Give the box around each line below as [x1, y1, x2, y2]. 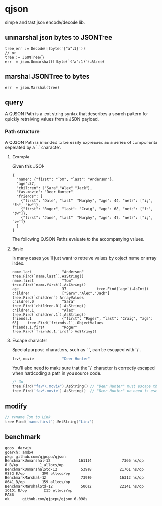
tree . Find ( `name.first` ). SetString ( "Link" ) [5, 419, 94, 424]
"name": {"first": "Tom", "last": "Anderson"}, [16, 177, 115, 182]
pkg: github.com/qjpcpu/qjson [5, 454, 66, 459]
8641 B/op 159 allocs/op [5, 479, 70, 484]
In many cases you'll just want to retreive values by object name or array [12, 255, 157, 261]
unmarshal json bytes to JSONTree [5, 33, 113, 42]
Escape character [12, 337, 47, 343]
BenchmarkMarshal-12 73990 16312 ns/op [5, 475, 144, 480]
